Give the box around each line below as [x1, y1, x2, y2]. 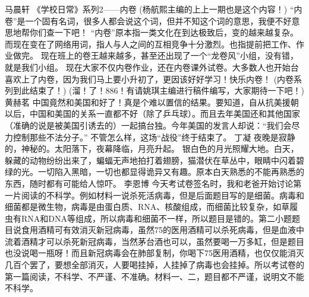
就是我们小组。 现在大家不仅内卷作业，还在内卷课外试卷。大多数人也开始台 [5, 60, 299, 73]
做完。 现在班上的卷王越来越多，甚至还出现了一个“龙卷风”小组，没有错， [12, 49, 298, 62]
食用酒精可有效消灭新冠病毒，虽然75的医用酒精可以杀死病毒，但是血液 [21, 223, 296, 236]
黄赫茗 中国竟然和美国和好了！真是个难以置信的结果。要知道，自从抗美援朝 [5, 95, 299, 108]
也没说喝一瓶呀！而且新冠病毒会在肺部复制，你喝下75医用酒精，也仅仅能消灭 [5, 247, 304, 259]
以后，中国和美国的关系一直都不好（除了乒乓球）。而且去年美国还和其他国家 [5, 107, 300, 120]
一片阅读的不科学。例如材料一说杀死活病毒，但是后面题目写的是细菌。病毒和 [5, 189, 304, 201]
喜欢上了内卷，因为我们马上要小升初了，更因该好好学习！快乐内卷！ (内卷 [5, 72, 294, 85]
